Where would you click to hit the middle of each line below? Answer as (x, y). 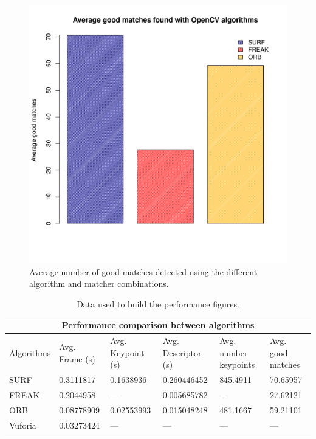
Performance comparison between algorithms (158, 325)
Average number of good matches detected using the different (143, 271)
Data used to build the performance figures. (158, 304)
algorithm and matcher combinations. (99, 283)
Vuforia (23, 425)
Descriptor (182, 352)
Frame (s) (77, 358)
